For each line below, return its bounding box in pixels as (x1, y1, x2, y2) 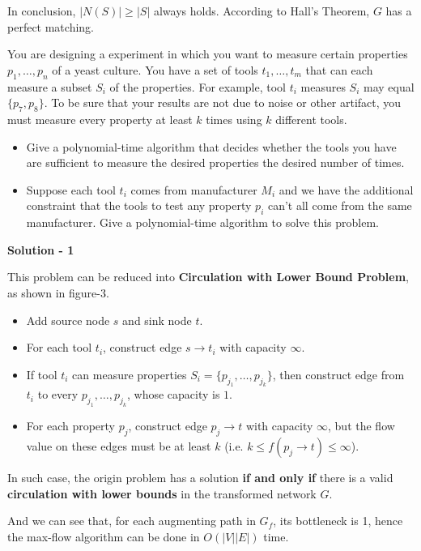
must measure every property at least (7, 110, 193, 127)
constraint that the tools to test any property (26, 197, 252, 214)
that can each (305, 61, 373, 78)
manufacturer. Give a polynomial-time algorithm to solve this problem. (26, 214, 379, 231)
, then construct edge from (272, 365, 405, 382)
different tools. (275, 110, 347, 127)
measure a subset (7, 78, 92, 95)
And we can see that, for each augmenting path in (7, 512, 256, 529)
